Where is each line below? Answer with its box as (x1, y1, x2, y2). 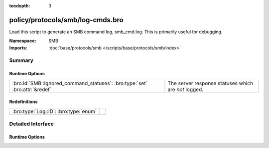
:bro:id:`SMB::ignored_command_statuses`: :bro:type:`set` (12, 80, 148, 87)
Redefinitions (9, 99, 38, 105)
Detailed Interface (9, 120, 54, 127)
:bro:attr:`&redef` (12, 86, 52, 93)
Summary (9, 57, 34, 64)
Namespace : (9, 38, 37, 44)
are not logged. (167, 86, 204, 93)
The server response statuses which (167, 80, 254, 87)
